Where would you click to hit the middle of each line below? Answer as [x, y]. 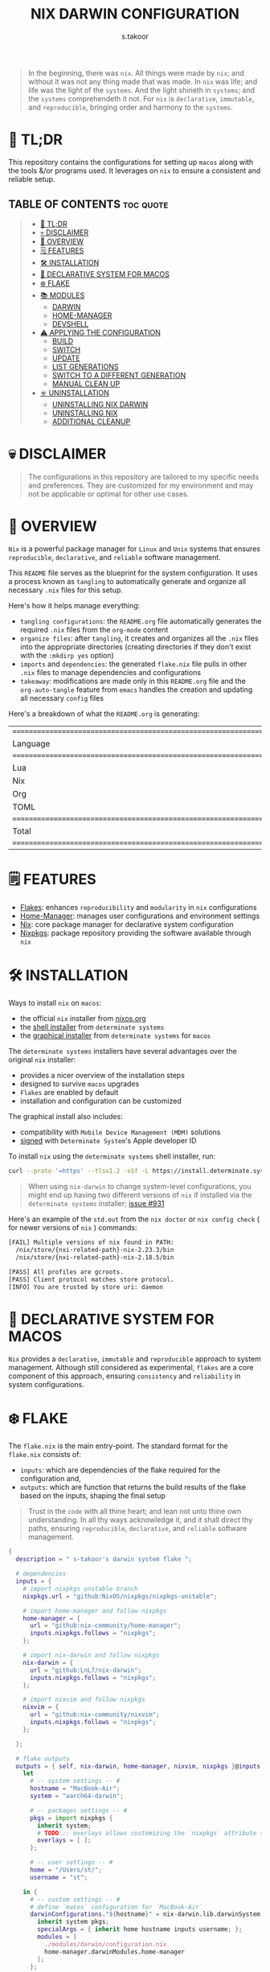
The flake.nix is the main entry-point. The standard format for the [118, 1446]
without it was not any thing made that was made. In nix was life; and [143, 81]
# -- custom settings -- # [75, 1900]
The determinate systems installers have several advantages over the [123, 1052]
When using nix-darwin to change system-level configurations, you [139, 1187]
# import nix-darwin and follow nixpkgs [91, 1655]
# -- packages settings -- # [78, 1810]
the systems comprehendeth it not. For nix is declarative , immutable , [141, 98]
